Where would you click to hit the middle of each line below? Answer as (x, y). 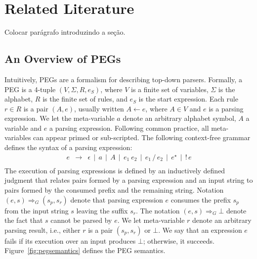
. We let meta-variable (151, 220)
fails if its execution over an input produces (70, 240)
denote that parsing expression (117, 199)
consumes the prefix (201, 199)
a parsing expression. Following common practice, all (129, 128)
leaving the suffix (102, 210)
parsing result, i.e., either (43, 230)
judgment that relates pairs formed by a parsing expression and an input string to (129, 180)
